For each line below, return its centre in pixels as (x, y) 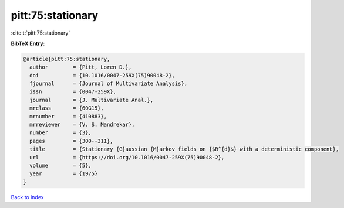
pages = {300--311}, (72, 141)
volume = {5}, (61, 166)
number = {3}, (61, 133)
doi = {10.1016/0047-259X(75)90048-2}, (102, 75)
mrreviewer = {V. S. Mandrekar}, (82, 125)
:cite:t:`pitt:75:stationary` (41, 33)
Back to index (27, 197)
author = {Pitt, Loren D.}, (81, 67)
